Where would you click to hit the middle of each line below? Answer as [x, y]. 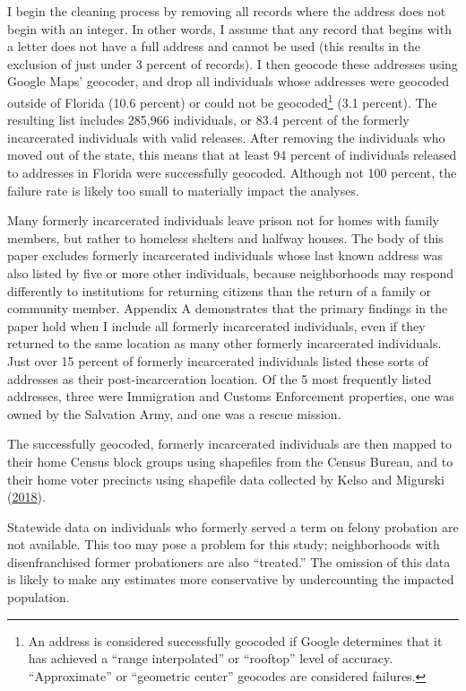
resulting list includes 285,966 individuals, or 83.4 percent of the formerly [208, 120]
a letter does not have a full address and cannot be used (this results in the [214, 46]
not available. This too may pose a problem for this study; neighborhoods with [224, 544]
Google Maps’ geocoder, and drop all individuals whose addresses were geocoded [229, 81]
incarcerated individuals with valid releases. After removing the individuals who [226, 137]
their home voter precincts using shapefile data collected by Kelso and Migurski [226, 479]
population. [39, 597]
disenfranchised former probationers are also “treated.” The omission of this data [229, 561]
